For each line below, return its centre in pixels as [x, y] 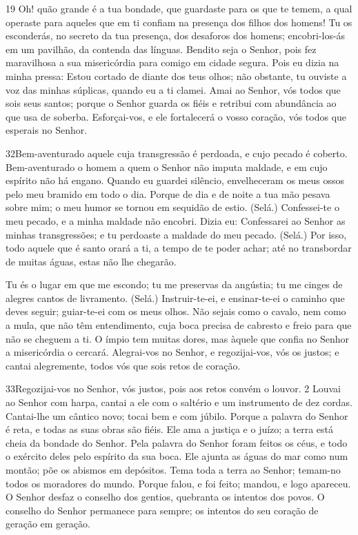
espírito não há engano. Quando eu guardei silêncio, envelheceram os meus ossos [175, 180]
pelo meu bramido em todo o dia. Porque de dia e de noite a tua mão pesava [168, 193]
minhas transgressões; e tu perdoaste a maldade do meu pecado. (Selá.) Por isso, [176, 234]
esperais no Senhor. [47, 130]
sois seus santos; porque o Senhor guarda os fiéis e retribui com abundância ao [171, 103]
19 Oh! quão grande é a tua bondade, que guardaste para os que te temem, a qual [179, 8]
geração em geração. [48, 524]
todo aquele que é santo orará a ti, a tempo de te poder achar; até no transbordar [179, 248]
